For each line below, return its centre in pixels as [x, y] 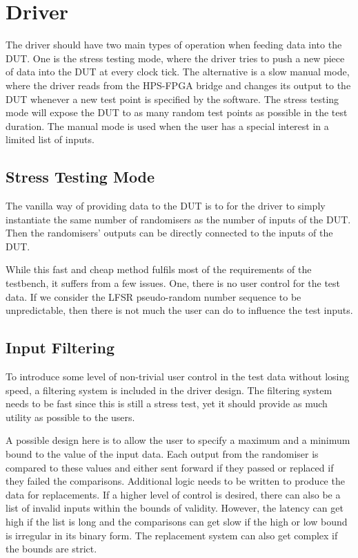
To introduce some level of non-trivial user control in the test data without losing [178, 376]
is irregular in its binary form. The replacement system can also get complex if [172, 535]
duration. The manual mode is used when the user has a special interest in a [167, 125]
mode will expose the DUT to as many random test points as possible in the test [177, 112]
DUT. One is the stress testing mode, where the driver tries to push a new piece [175, 58]
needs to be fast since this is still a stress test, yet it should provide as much [167, 403]
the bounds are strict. [51, 549]
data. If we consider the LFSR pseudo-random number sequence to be [153, 296]
